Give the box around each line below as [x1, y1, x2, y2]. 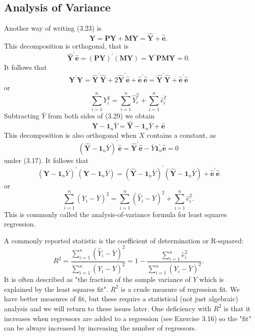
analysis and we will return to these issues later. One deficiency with [4, 303, 212, 313]
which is [199, 274, 224, 284]
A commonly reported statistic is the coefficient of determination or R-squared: [4, 235, 244, 245]
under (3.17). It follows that [4, 155, 88, 165]
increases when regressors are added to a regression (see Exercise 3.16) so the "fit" [4, 313, 252, 323]
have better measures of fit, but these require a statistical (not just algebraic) [4, 293, 238, 304]
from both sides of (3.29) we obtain [48, 111, 155, 121]
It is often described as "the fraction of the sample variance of [4, 274, 191, 284]
